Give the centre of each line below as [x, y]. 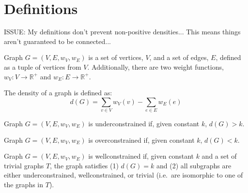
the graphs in [24, 184]
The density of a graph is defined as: [58, 93]
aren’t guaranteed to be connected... [57, 41]
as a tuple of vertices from [43, 67]
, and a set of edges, [179, 57]
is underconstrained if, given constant [144, 124]
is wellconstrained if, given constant [141, 156]
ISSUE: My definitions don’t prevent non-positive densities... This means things [122, 32]
